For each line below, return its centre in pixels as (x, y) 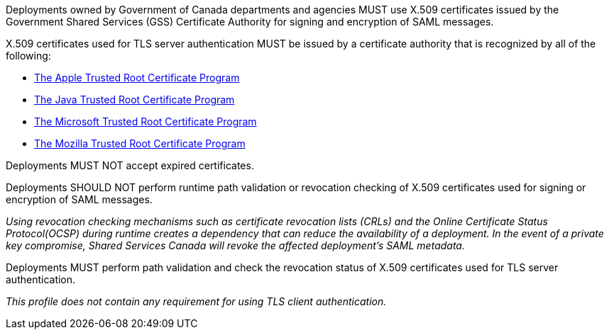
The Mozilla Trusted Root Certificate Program (140, 143)
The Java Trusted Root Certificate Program (135, 100)
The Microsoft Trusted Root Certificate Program (146, 121)
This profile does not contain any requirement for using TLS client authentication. (196, 301)
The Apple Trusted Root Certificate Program (137, 78)
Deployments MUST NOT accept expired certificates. (130, 165)
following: (28, 56)
